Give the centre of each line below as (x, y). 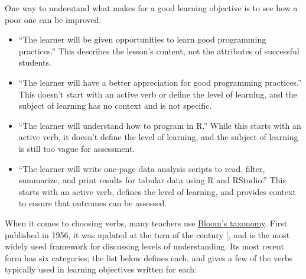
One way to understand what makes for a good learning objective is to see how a (151, 8)
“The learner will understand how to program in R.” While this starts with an (160, 125)
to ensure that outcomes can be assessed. (93, 203)
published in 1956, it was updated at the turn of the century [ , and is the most (147, 234)
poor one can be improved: (53, 19)
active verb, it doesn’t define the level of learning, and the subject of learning (158, 137)
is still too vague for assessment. (77, 148)
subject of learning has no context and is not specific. (115, 106)
